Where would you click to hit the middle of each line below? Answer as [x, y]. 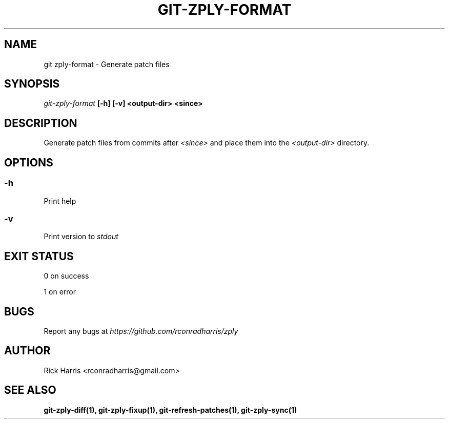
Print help [60, 201]
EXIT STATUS [39, 256]
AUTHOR [27, 351]
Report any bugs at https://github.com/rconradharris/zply [141, 331]
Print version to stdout [81, 237]
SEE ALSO [30, 390]
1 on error [60, 292]
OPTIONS [29, 162]
